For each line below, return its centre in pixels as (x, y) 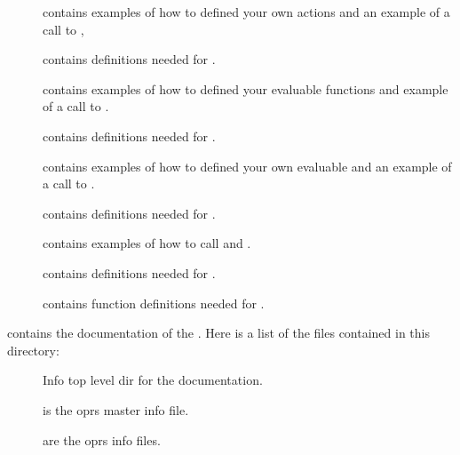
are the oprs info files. (102, 439)
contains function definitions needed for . (154, 303)
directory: (33, 350)
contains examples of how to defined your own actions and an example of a (246, 12)
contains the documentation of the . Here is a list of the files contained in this (219, 333)
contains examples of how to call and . (147, 243)
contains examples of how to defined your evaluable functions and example (246, 88)
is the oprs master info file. (116, 409)
